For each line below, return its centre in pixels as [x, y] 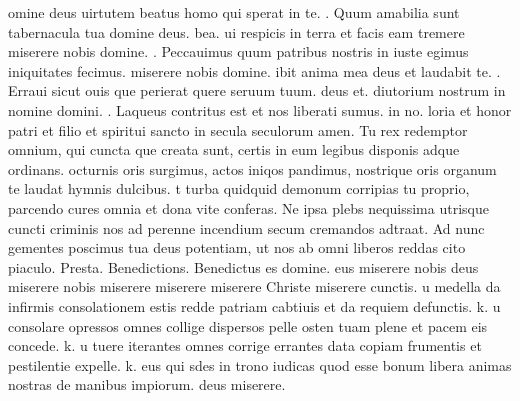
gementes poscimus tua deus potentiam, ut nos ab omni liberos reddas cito [237, 247]
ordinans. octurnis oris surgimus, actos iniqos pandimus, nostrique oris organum [252, 168]
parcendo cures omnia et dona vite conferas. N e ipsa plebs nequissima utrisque [248, 207]
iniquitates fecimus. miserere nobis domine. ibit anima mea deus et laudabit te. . [254, 70]
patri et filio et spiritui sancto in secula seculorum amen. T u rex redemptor [238, 129]
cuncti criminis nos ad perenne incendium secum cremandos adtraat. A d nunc [246, 227]
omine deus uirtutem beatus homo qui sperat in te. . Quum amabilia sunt [234, 12]
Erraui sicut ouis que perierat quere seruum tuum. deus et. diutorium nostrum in [257, 90]
